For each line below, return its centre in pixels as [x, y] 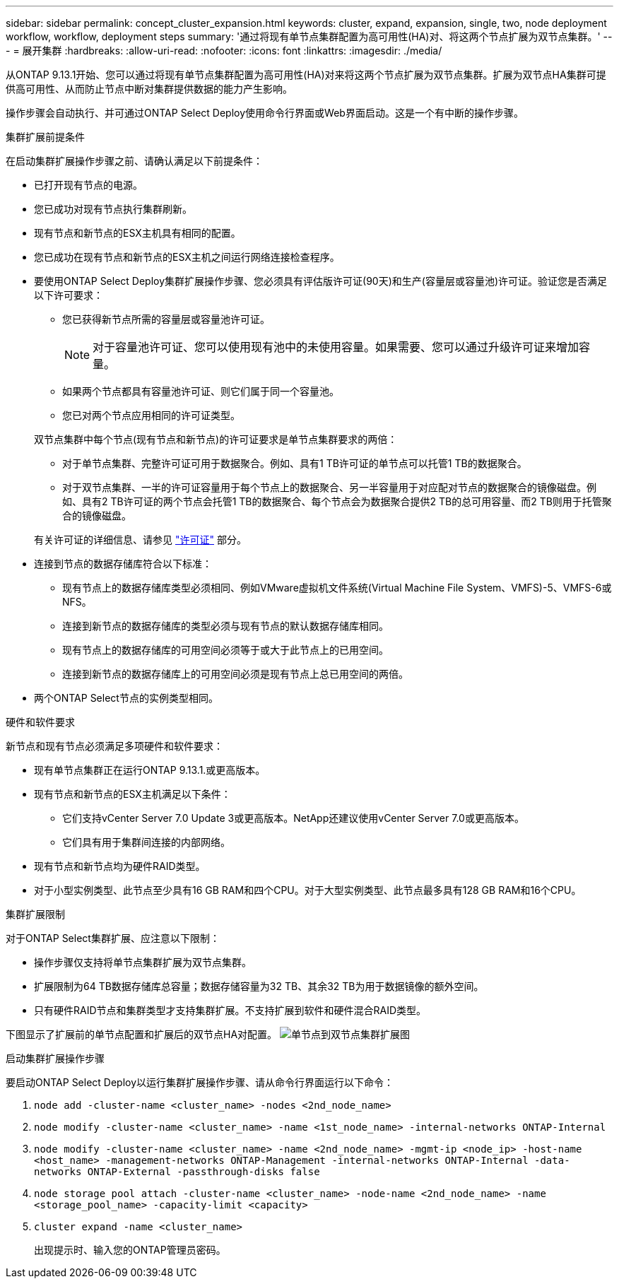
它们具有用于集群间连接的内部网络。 [146, 842]
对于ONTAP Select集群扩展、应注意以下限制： [113, 938]
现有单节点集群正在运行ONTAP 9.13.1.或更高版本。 [150, 770]
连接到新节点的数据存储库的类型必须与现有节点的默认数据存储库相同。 [225, 626]
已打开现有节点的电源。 [88, 185]
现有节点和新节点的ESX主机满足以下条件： [132, 794]
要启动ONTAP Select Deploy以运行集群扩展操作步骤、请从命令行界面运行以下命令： [200, 1082]
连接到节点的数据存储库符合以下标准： [123, 564]
